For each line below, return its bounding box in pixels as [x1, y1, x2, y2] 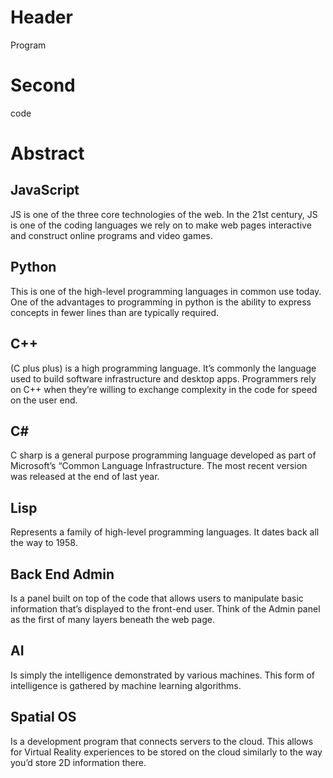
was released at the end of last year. [10, 471, 160, 483]
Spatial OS [10, 709, 77, 726]
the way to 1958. [10, 537, 78, 549]
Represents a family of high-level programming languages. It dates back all [10, 526, 320, 538]
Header [10, 6, 73, 29]
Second [10, 74, 76, 97]
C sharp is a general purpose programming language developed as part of [10, 449, 317, 461]
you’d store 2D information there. [10, 756, 147, 768]
